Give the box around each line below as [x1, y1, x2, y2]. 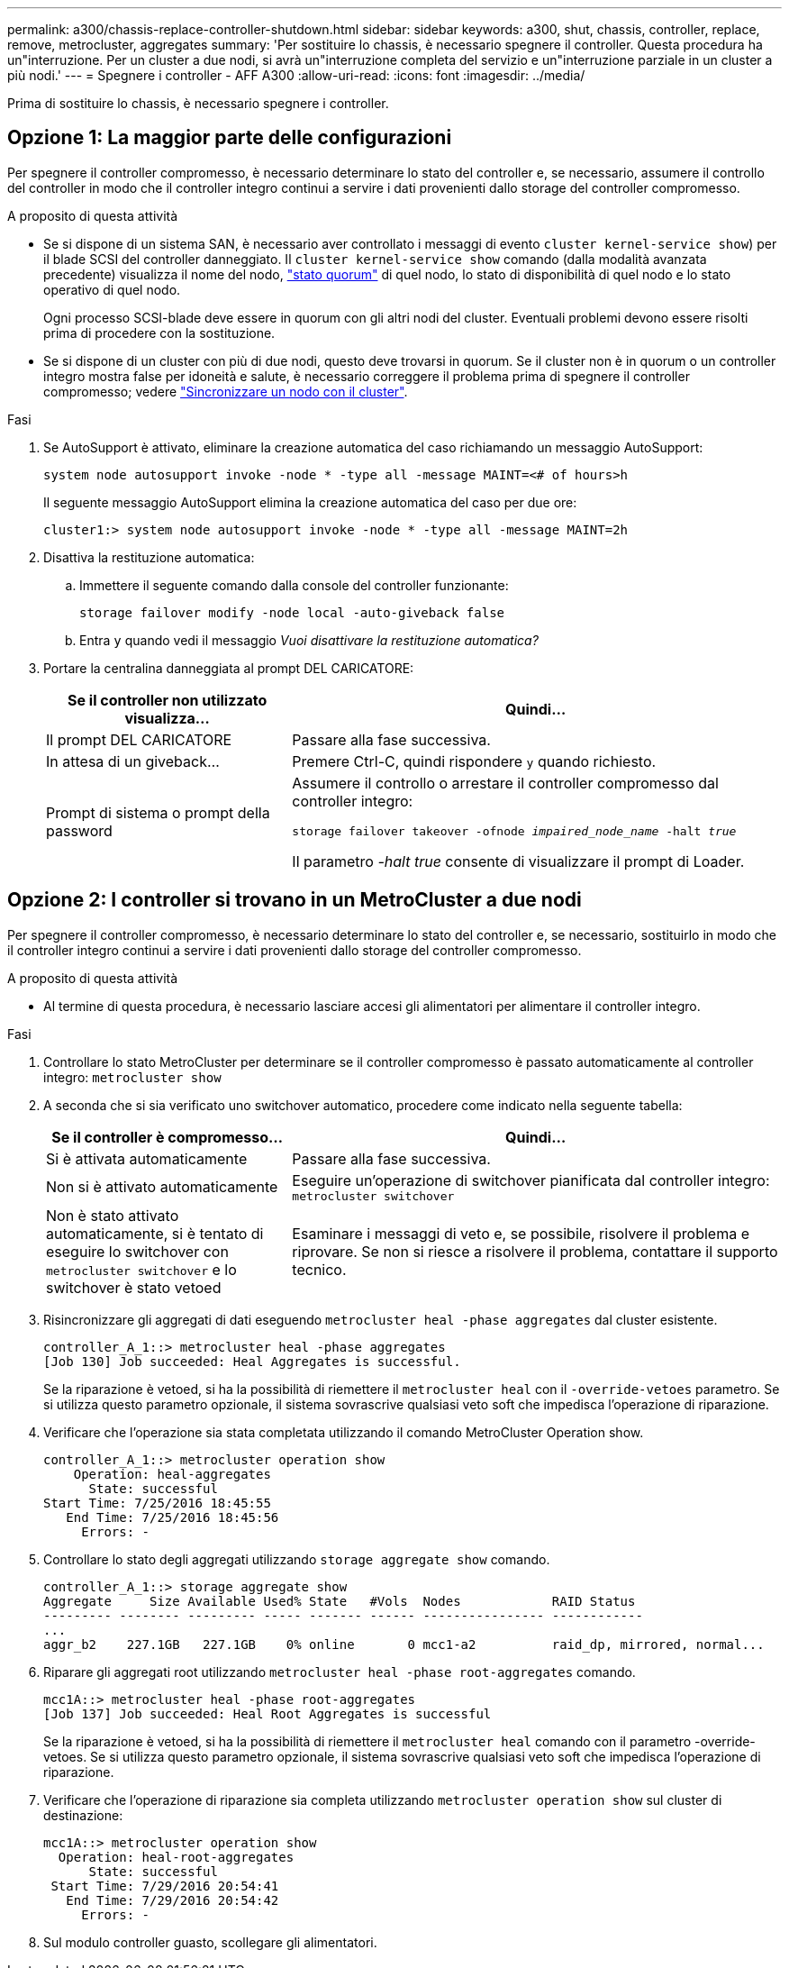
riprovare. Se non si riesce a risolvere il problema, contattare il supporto [292, 1242, 778, 1261]
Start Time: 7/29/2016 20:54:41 [50, 1878, 279, 1893]
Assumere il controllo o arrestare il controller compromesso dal [292, 773, 719, 792]
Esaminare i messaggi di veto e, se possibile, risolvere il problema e [292, 1224, 749, 1243]
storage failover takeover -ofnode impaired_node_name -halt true [292, 824, 737, 838]
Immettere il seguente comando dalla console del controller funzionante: [79, 577, 509, 593]
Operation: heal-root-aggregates [58, 1849, 295, 1864]
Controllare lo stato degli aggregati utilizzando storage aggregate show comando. [43, 1551, 550, 1567]
